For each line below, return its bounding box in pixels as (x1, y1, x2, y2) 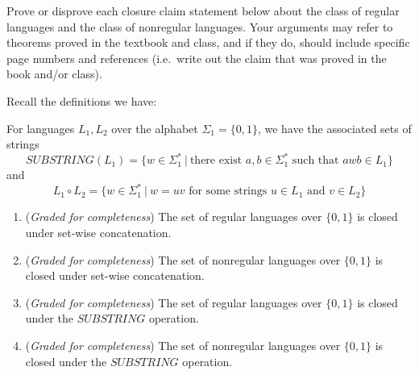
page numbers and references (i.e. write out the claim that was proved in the (6, 49, 387, 66)
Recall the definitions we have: (6, 92, 157, 109)
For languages (6, 119, 75, 136)
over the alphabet (111, 119, 198, 136)
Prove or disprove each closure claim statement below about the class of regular (6, 2, 400, 19)
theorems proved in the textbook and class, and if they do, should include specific (6, 34, 410, 51)
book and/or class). (6, 65, 102, 82)
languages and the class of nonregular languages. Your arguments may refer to (6, 18, 393, 35)
